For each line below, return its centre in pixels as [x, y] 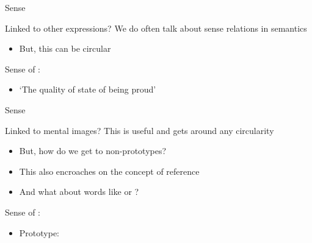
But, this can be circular [65, 48]
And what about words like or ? [79, 192]
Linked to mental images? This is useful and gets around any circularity [140, 130]
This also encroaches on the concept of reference [109, 171]
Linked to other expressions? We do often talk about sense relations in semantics [156, 28]
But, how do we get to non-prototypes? [93, 151]
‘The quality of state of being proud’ [88, 89]
